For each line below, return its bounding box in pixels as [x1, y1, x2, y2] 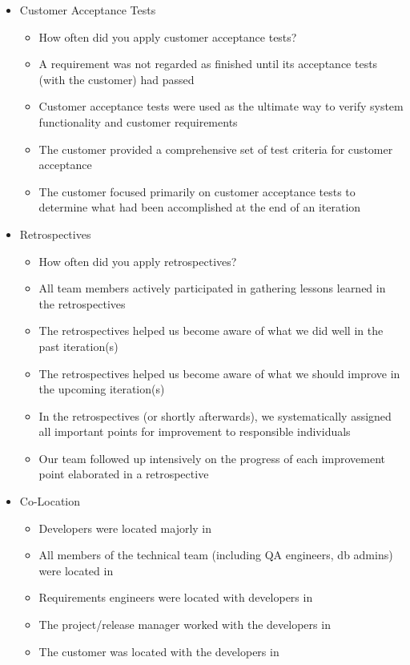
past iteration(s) [38, 337, 119, 354]
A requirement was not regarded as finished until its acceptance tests [38, 55, 378, 72]
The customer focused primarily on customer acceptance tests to [38, 183, 356, 199]
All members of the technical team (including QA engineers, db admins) [38, 546, 393, 563]
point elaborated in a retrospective [38, 465, 209, 482]
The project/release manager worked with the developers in [38, 616, 331, 633]
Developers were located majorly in [38, 519, 212, 536]
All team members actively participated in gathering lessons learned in [38, 280, 386, 296]
